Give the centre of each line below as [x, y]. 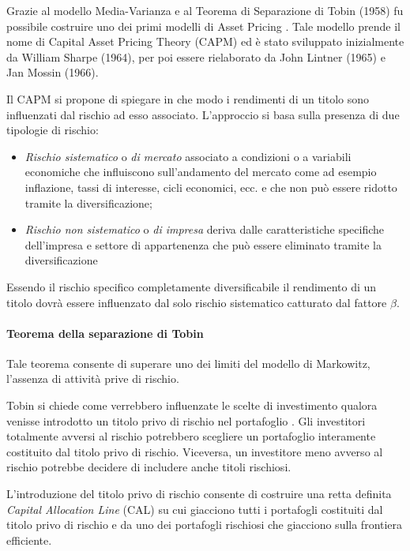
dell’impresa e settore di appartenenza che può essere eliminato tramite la [203, 244]
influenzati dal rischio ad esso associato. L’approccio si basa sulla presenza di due [203, 114]
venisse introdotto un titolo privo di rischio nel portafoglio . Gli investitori [186, 420]
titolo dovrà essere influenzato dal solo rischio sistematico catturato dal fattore [197, 302]
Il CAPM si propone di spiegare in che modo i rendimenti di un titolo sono [188, 98]
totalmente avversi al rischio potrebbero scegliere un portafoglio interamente [191, 436]
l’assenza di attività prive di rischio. [93, 379]
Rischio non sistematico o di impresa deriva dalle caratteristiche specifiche [205, 229]
